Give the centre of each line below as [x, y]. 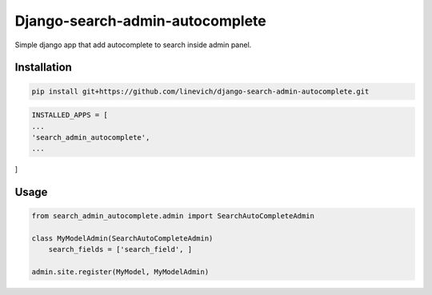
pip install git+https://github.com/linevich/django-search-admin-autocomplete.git [200, 91]
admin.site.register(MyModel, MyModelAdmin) [120, 272]
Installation [43, 68]
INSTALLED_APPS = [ [70, 115]
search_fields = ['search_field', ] [120, 249]
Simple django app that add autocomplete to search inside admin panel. [133, 45]
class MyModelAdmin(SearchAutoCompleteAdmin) [122, 239]
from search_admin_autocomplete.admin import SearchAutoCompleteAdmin [173, 216]
